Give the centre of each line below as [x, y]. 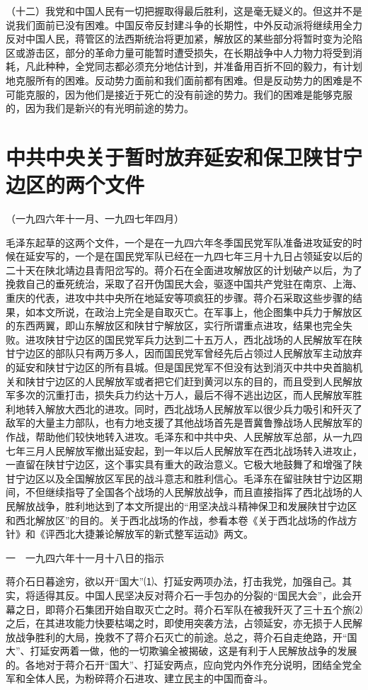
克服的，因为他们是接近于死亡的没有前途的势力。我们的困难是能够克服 [189, 94]
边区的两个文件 [75, 185]
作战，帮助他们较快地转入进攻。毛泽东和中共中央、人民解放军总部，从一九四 [184, 436]
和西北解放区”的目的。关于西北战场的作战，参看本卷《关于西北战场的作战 [177, 520]
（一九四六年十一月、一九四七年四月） [95, 219]
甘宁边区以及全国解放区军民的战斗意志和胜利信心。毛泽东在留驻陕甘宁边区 [179, 478]
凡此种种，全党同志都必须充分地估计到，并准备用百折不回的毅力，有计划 [194, 66]
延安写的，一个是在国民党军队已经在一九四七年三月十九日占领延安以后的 [194, 256]
